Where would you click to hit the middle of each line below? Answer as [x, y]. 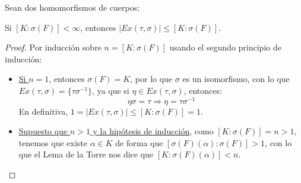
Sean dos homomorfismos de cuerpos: [72, 7]
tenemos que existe [53, 142]
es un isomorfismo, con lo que [236, 79]
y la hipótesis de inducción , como [153, 131]
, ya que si [111, 90]
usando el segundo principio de [225, 47]
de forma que [139, 142]
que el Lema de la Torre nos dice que [86, 154]
